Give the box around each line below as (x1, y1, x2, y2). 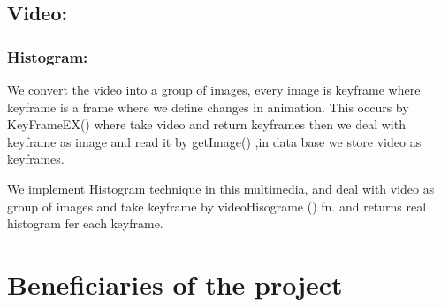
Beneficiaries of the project (7, 265, 343, 302)
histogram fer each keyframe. (7, 214, 163, 233)
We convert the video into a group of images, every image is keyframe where (7, 81, 421, 98)
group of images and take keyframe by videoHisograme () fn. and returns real (7, 196, 427, 215)
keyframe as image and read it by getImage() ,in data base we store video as (7, 132, 422, 150)
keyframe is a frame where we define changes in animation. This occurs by (7, 97, 409, 116)
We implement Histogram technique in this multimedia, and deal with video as (7, 179, 435, 197)
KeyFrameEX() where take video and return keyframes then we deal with (7, 115, 406, 134)
